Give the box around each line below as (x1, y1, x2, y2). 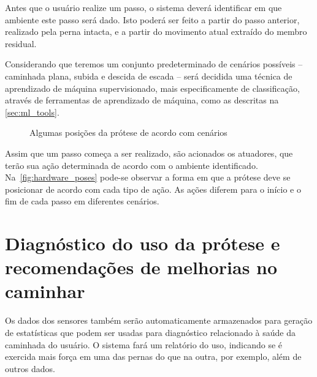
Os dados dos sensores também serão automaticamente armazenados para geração (5, 314, 313, 327)
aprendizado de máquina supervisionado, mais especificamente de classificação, (5, 81, 300, 94)
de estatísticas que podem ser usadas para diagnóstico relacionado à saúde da (5, 326, 296, 338)
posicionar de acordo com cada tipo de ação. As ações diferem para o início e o (5, 182, 301, 195)
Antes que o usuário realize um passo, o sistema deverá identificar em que (5, 1, 282, 13)
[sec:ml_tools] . (5, 105, 59, 118)
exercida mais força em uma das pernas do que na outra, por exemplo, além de (5, 350, 302, 363)
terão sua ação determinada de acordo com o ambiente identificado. (5, 159, 258, 171)
